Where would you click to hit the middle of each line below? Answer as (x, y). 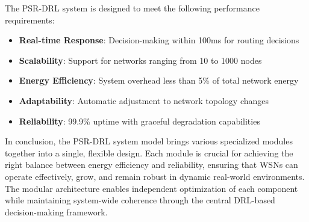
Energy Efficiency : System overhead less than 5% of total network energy (159, 80)
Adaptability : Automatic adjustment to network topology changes (144, 100)
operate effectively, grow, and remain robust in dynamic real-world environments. (155, 176)
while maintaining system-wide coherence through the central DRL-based (140, 200)
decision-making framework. (56, 211)
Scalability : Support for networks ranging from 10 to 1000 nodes (140, 60)
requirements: (30, 20)
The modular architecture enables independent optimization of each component (151, 188)
